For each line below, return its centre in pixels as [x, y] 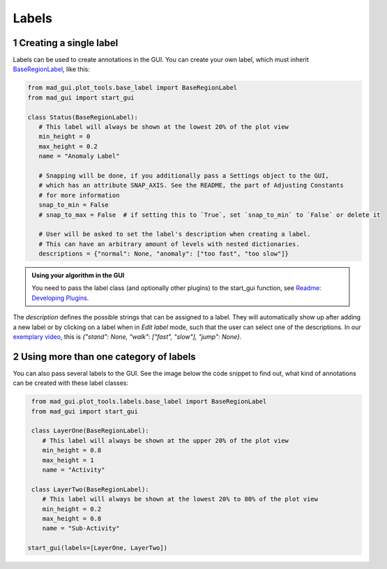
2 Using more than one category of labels [105, 357]
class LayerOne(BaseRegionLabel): [90, 431]
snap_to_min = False [74, 205]
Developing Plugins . [60, 298]
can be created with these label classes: [71, 383]
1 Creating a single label [66, 43]
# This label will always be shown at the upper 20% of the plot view [166, 440]
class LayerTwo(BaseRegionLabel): [90, 489]
